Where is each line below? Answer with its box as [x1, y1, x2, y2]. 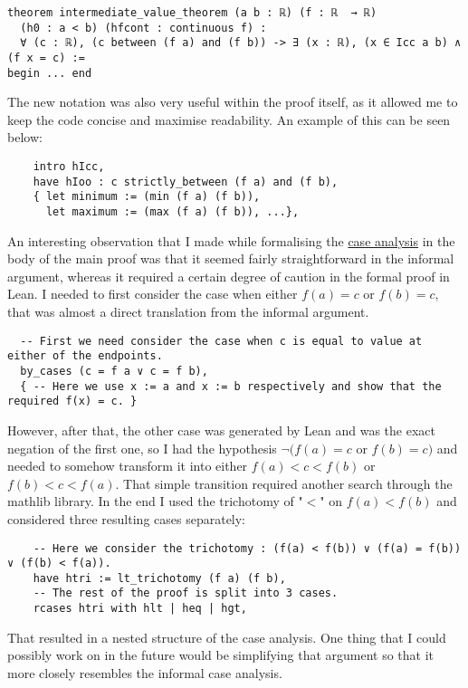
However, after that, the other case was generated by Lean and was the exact [7, 420, 436, 439]
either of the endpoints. [7, 349, 163, 363]
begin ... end [7, 66, 92, 80]
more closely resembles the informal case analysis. [7, 663, 282, 682]
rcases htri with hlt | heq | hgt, [33, 602, 247, 616]
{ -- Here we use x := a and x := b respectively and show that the [20, 379, 442, 393]
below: [7, 128, 43, 147]
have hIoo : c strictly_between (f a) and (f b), [33, 175, 339, 188]
